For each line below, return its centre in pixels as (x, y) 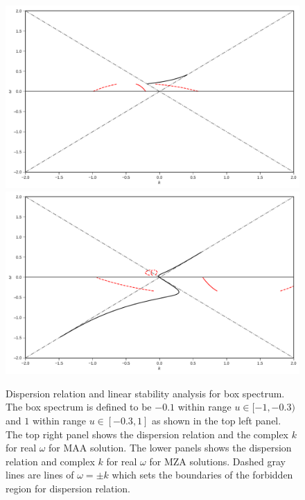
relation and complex (50, 461)
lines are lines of (40, 475)
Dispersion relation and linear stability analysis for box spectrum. (145, 393)
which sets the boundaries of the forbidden (202, 475)
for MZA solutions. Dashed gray (217, 461)
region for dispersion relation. (68, 489)
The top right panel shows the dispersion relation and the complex (147, 434)
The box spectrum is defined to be (79, 407)
